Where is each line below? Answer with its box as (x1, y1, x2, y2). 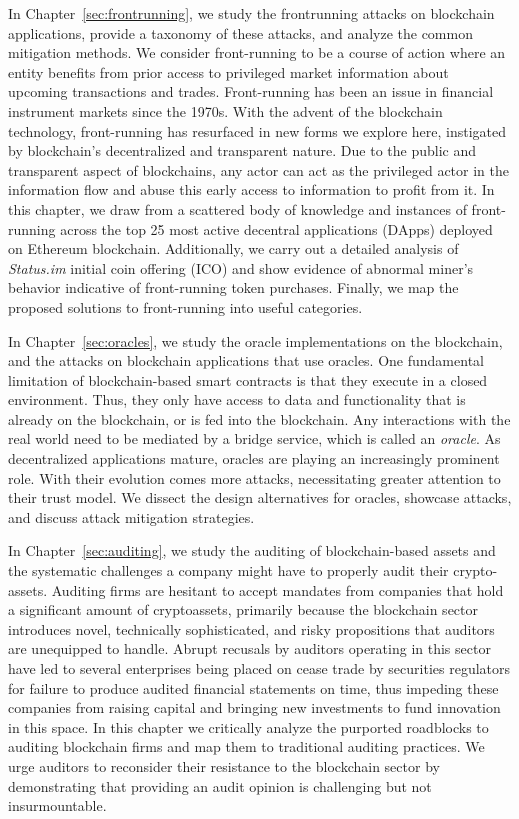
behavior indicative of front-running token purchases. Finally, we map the (8, 277, 459, 298)
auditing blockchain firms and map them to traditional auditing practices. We (8, 736, 485, 757)
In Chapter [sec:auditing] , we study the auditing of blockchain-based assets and (8, 540, 496, 561)
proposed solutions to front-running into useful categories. (8, 296, 363, 317)
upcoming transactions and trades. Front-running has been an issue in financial (8, 81, 494, 102)
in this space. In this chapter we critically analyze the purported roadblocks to (8, 716, 489, 737)
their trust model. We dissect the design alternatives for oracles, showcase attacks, (8, 487, 512, 508)
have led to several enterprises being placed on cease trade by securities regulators (8, 658, 511, 678)
